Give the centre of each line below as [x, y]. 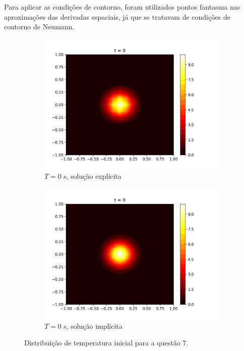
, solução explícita [94, 176]
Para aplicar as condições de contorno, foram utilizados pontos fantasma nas [122, 7]
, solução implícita [94, 325]
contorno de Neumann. [39, 27]
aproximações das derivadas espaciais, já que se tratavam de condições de [117, 16]
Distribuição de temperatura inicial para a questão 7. [106, 343]
